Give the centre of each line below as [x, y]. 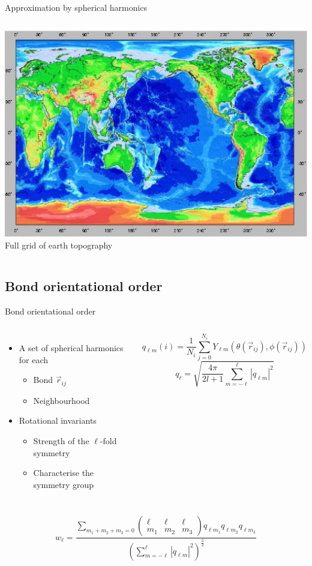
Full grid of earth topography [59, 245]
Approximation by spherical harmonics [76, 7]
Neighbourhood [61, 400]
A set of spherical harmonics [71, 348]
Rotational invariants [58, 420]
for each [34, 359]
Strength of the [61, 440]
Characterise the [64, 473]
